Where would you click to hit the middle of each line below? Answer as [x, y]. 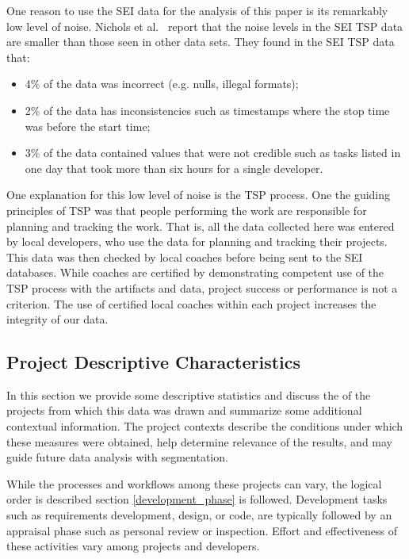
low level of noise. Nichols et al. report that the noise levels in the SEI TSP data [205, 26]
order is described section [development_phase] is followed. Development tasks [197, 499]
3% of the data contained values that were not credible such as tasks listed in [213, 153]
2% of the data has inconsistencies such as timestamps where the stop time [207, 110]
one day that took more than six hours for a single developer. [174, 168]
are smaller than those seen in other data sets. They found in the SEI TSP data [201, 42]
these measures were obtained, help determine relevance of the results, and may [200, 441]
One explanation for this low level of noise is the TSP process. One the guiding [199, 195]
